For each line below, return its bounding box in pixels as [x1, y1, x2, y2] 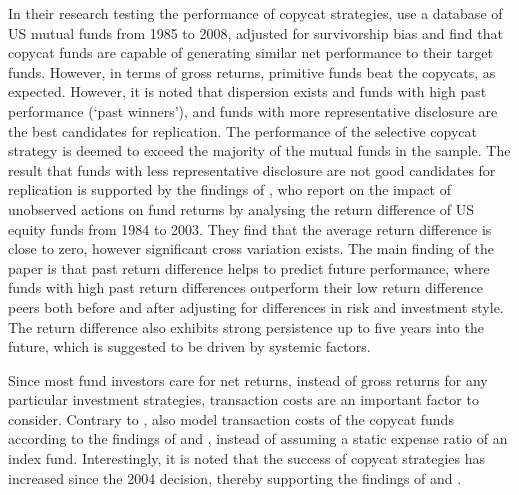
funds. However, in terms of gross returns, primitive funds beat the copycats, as [8, 61, 496, 82]
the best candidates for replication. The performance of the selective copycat [8, 120, 477, 141]
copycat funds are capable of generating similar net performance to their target [8, 42, 493, 63]
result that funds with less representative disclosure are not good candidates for [8, 159, 496, 180]
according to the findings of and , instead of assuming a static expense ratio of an [8, 428, 508, 449]
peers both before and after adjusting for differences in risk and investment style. [8, 296, 504, 317]
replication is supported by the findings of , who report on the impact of [8, 179, 451, 200]
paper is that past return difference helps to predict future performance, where [8, 257, 490, 278]
